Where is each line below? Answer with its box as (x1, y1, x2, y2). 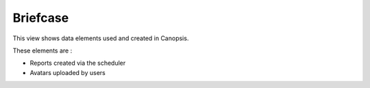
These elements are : (12, 46, 73, 55)
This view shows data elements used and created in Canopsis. (12, 34, 189, 42)
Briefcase (12, 10, 69, 25)
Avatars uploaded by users (29, 68, 106, 76)
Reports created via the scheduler (29, 59, 126, 68)
